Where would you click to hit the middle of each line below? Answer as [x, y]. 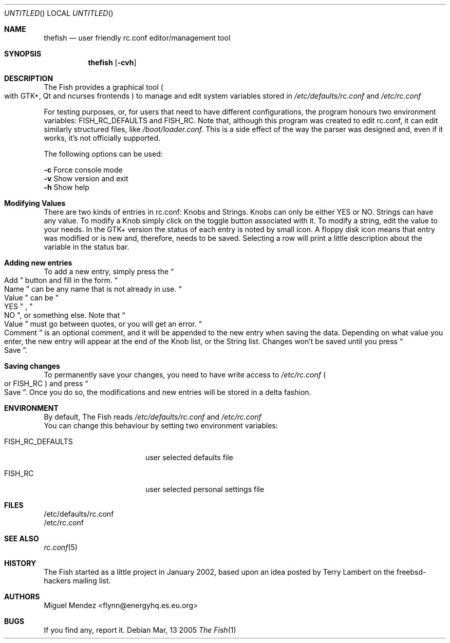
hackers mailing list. [77, 581]
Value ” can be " [32, 298]
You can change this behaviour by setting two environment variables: [161, 425]
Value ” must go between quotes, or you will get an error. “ [103, 324]
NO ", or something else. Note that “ [65, 315]
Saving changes [32, 366]
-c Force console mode [83, 170]
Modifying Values [35, 203]
